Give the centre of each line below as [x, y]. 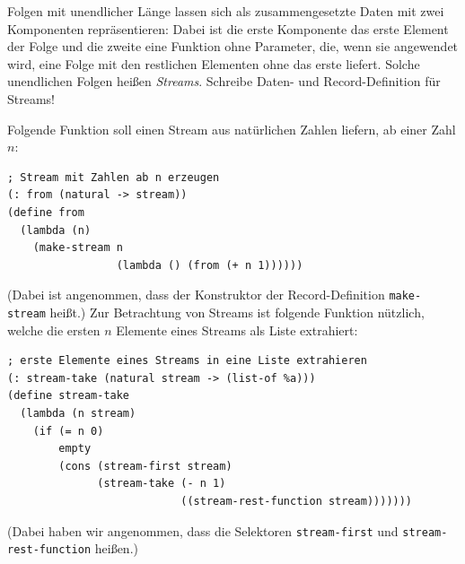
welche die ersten [54, 330]
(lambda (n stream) [78, 413]
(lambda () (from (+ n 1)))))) [210, 265]
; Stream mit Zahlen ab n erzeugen [114, 177]
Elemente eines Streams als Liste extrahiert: [237, 330]
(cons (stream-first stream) [145, 466]
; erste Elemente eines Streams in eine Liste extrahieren [187, 361]
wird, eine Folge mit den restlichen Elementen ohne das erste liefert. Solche [214, 63]
